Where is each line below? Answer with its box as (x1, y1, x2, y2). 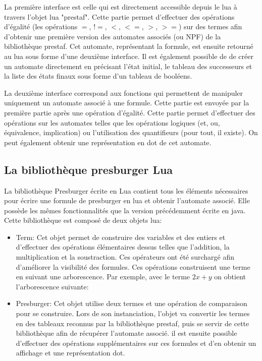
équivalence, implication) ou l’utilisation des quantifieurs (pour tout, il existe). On (4, 127, 258, 138)
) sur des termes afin (178, 21, 242, 32)
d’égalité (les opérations (4, 21, 78, 32)
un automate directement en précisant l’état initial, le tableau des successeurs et (4, 61, 252, 71)
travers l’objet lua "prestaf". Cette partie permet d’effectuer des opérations (4, 11, 235, 22)
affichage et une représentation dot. (16, 347, 125, 358)
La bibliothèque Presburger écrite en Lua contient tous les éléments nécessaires (4, 185, 248, 196)
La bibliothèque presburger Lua (4, 161, 173, 177)
